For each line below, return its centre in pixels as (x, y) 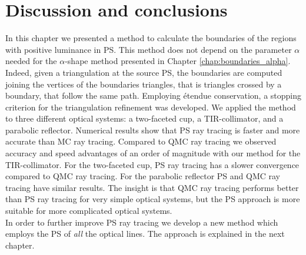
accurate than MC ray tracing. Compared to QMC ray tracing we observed (141, 141)
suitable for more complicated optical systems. (89, 211)
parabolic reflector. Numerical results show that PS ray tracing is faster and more (153, 130)
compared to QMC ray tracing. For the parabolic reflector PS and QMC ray (143, 176)
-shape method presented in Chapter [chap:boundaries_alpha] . (178, 61)
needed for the (31, 61)
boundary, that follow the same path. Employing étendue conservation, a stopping (154, 95)
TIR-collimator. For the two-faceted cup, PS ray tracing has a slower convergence (152, 164)
